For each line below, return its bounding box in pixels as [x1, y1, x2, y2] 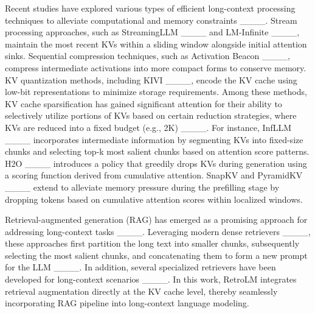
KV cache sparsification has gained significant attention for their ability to [5, 97, 282, 110]
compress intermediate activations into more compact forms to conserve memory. [5, 61, 306, 74]
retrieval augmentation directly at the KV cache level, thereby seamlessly [5, 284, 278, 297]
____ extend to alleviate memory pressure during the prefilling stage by [5, 180, 280, 193]
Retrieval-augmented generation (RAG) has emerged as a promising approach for [5, 213, 308, 226]
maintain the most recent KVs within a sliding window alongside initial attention [5, 37, 307, 50]
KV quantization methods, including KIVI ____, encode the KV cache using [5, 73, 297, 86]
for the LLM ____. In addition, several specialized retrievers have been [5, 261, 276, 273]
